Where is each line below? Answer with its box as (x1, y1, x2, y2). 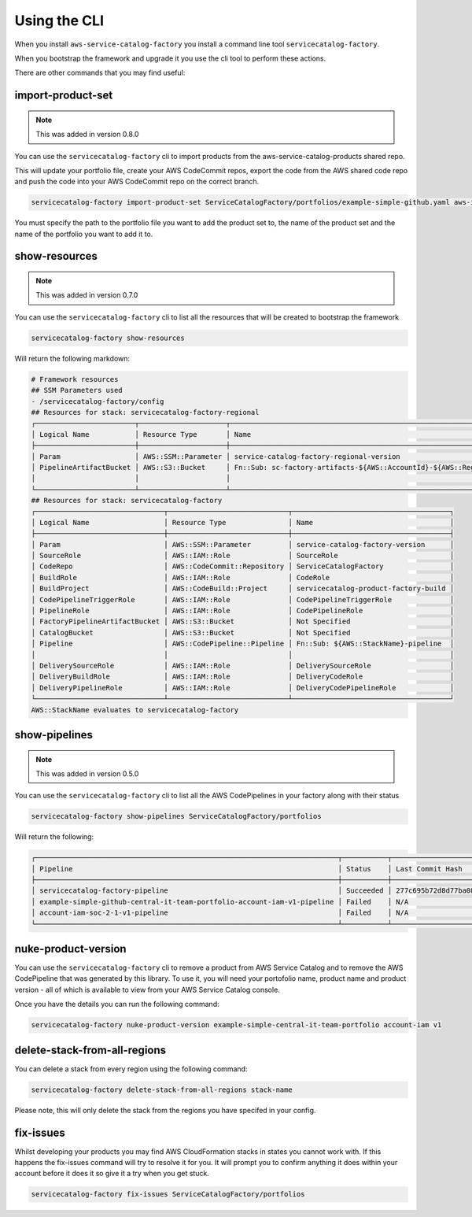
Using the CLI (14, 12, 104, 29)
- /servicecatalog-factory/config (31, 397, 164, 405)
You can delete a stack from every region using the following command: (14, 1063, 248, 1074)
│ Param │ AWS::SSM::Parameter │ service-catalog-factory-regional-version (31, 452, 400, 461)
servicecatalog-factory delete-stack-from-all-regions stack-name (31, 1085, 293, 1094)
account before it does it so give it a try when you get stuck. (14, 1169, 210, 1178)
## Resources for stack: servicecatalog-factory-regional (31, 408, 260, 416)
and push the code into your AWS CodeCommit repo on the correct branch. (14, 177, 260, 187)
